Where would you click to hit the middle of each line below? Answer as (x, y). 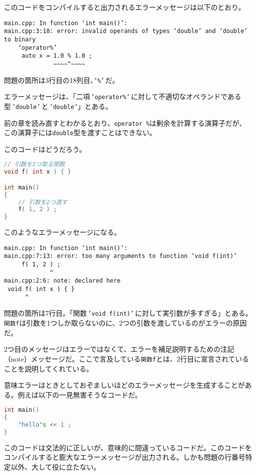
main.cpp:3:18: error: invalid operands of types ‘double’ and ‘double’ (126, 31)
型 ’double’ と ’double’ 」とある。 (58, 106)
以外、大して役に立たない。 (55, 467)
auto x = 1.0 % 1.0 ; (57, 56)
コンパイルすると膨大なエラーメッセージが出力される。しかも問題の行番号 (125, 457)
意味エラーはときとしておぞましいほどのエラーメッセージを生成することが (125, 385)
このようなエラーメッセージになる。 (63, 232)
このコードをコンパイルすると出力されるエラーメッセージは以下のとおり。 (125, 7)
